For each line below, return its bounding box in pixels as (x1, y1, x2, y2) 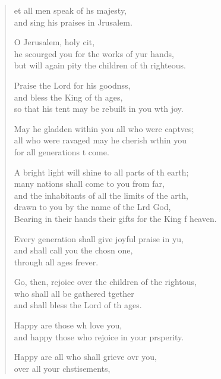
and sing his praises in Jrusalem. (14, 15, 132, 28)
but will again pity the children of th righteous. (14, 59, 186, 71)
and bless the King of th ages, (14, 90, 123, 103)
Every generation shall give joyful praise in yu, (14, 232, 184, 245)
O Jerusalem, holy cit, (14, 36, 95, 48)
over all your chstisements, (14, 362, 110, 374)
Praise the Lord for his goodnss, (14, 79, 131, 91)
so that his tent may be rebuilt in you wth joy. (14, 102, 184, 115)
